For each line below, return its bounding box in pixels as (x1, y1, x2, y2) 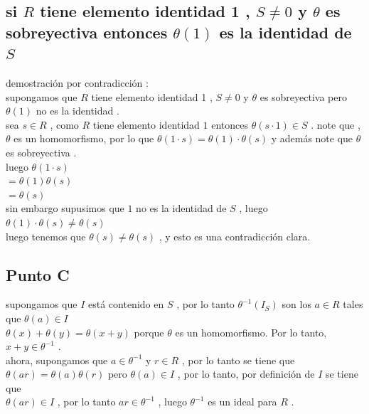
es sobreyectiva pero (260, 89, 347, 104)
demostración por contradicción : (6, 75, 149, 90)
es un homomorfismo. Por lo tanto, (175, 324, 327, 339)
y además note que (271, 131, 353, 146)
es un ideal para (208, 394, 277, 409)
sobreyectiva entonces (6, 21, 168, 43)
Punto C (6, 263, 70, 285)
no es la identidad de (136, 201, 227, 216)
